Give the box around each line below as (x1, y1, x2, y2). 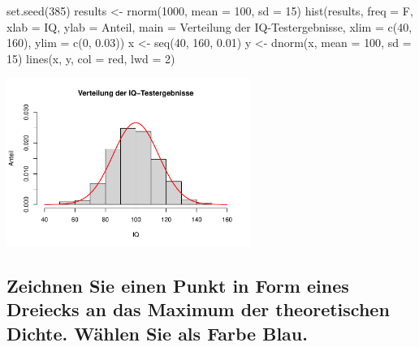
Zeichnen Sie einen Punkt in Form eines (6, 273, 349, 298)
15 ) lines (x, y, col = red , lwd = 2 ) (6, 49, 175, 66)
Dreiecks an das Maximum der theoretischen (6, 297, 390, 322)
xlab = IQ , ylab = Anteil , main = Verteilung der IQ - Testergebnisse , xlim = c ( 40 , (6, 18, 413, 35)
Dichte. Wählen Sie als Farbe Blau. (6, 320, 308, 345)
